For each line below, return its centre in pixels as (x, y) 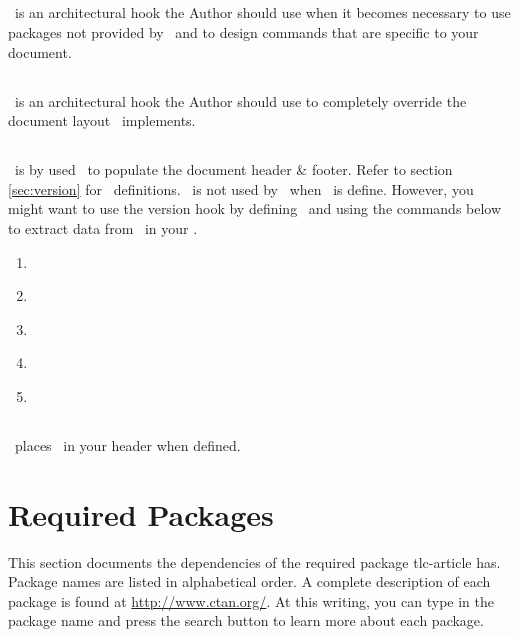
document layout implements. (102, 120)
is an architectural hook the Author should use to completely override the (240, 100)
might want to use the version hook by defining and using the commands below (255, 208)
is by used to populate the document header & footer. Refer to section (233, 169)
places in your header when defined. (127, 444)
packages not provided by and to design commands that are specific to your (243, 31)
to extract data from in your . (103, 227)
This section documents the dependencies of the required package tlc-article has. (254, 561)
